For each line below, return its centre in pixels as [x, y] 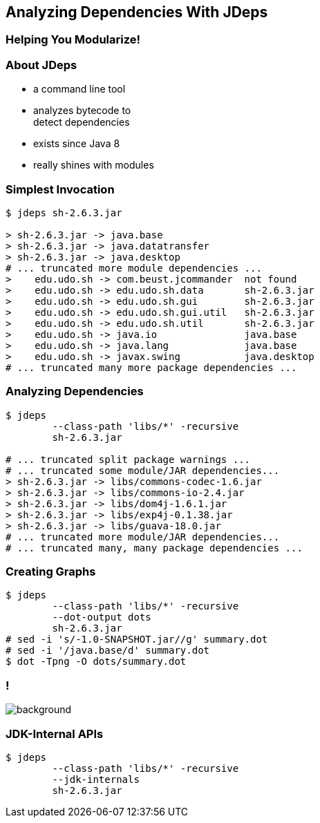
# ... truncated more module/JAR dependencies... [143, 537]
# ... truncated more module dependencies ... [134, 268]
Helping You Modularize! [73, 40]
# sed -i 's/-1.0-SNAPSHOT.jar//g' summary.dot [137, 640]
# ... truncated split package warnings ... [128, 459]
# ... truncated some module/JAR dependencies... [143, 470]
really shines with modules [94, 165]
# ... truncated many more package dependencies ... [151, 367]
